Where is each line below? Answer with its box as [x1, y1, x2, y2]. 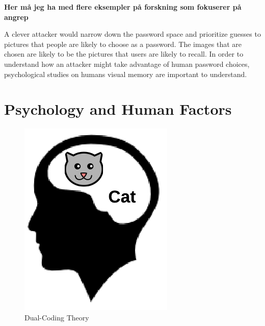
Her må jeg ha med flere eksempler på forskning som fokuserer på [4, 2, 242, 12]
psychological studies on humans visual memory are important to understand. [4, 68, 247, 79]
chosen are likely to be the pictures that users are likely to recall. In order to [4, 48, 244, 59]
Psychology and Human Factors [4, 98, 232, 119]
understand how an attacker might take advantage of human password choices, [4, 58, 250, 69]
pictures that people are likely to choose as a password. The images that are [4, 38, 242, 49]
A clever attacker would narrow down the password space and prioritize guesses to [4, 29, 261, 39]
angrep [4, 11, 29, 22]
